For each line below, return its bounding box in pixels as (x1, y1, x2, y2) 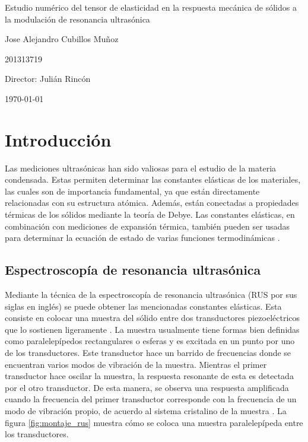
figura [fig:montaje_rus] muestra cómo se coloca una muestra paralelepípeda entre (5, 416, 303, 428)
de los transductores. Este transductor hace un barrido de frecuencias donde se (5, 346, 291, 359)
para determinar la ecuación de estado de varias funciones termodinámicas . (5, 231, 280, 244)
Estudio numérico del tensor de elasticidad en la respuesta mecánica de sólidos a (5, 1, 297, 13)
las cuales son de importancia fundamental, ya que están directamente (5, 185, 260, 197)
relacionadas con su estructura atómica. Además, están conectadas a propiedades (5, 196, 299, 209)
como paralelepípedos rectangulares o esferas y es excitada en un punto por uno (5, 335, 295, 347)
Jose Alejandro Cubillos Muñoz (5, 33, 119, 45)
